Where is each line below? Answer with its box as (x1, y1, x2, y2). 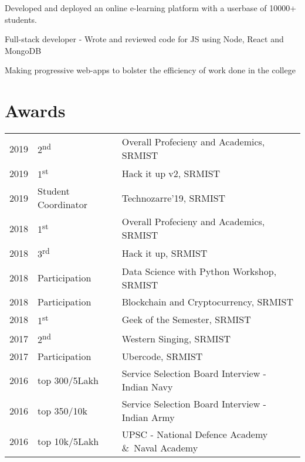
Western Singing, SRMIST (121, 331, 231, 345)
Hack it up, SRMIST (121, 246, 208, 260)
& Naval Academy (121, 441, 198, 455)
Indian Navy (121, 380, 173, 394)
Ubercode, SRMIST (121, 349, 203, 364)
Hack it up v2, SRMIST (121, 166, 221, 180)
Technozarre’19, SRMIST (121, 191, 226, 205)
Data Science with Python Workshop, (121, 264, 277, 278)
